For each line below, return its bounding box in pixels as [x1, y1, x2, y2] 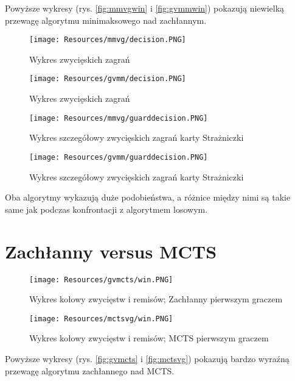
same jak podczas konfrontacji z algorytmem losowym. [5, 202, 208, 215]
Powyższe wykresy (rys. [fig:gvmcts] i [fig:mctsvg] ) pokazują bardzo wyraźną [5, 352, 290, 365]
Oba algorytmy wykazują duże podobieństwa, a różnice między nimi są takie [5, 191, 291, 204]
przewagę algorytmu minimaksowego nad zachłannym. [5, 13, 207, 26]
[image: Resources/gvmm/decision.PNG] [29, 74, 186, 84]
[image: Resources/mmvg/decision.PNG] [29, 35, 186, 45]
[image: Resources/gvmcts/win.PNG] [29, 275, 173, 284]
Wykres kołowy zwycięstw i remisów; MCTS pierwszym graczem [29, 332, 269, 344]
